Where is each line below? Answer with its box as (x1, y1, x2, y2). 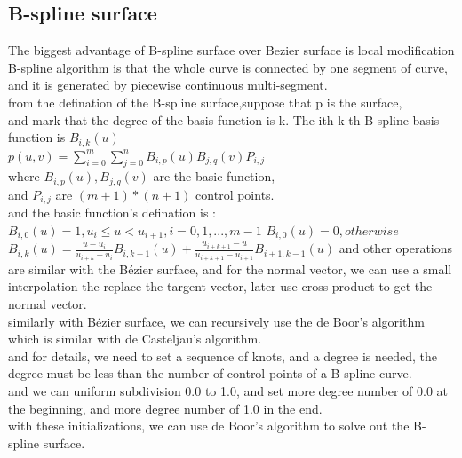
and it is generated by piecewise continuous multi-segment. (8, 75, 328, 94)
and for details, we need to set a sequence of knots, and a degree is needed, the (8, 346, 438, 365)
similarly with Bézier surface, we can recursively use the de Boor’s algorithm (8, 312, 425, 330)
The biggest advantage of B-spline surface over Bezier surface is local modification (8, 41, 455, 59)
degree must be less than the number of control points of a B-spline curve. (8, 364, 412, 383)
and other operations (339, 239, 453, 257)
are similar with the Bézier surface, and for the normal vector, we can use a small (8, 259, 452, 278)
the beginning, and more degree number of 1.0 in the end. (8, 399, 323, 417)
